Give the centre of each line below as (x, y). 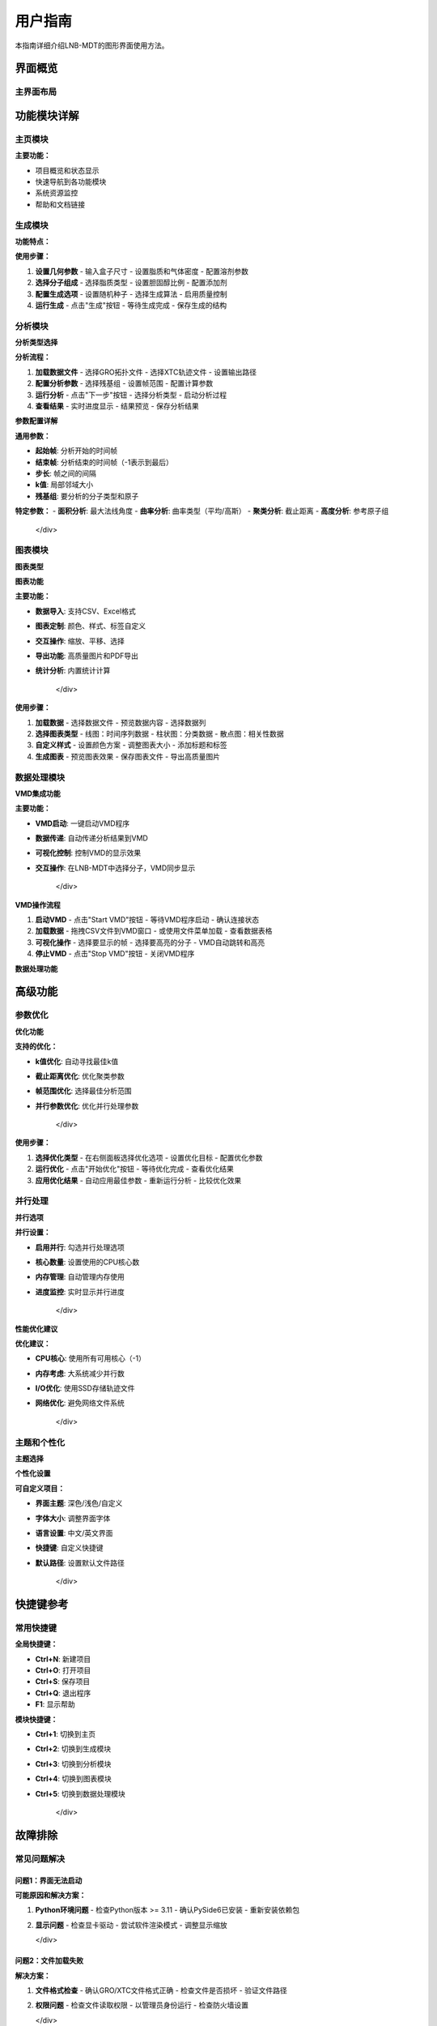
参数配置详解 (36, 421)
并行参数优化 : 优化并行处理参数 (87, 1105)
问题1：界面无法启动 (49, 1880)
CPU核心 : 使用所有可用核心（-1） (90, 1358)
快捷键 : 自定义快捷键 (69, 1548)
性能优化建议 (36, 1328)
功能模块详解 (47, 115)
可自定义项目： (40, 1488)
